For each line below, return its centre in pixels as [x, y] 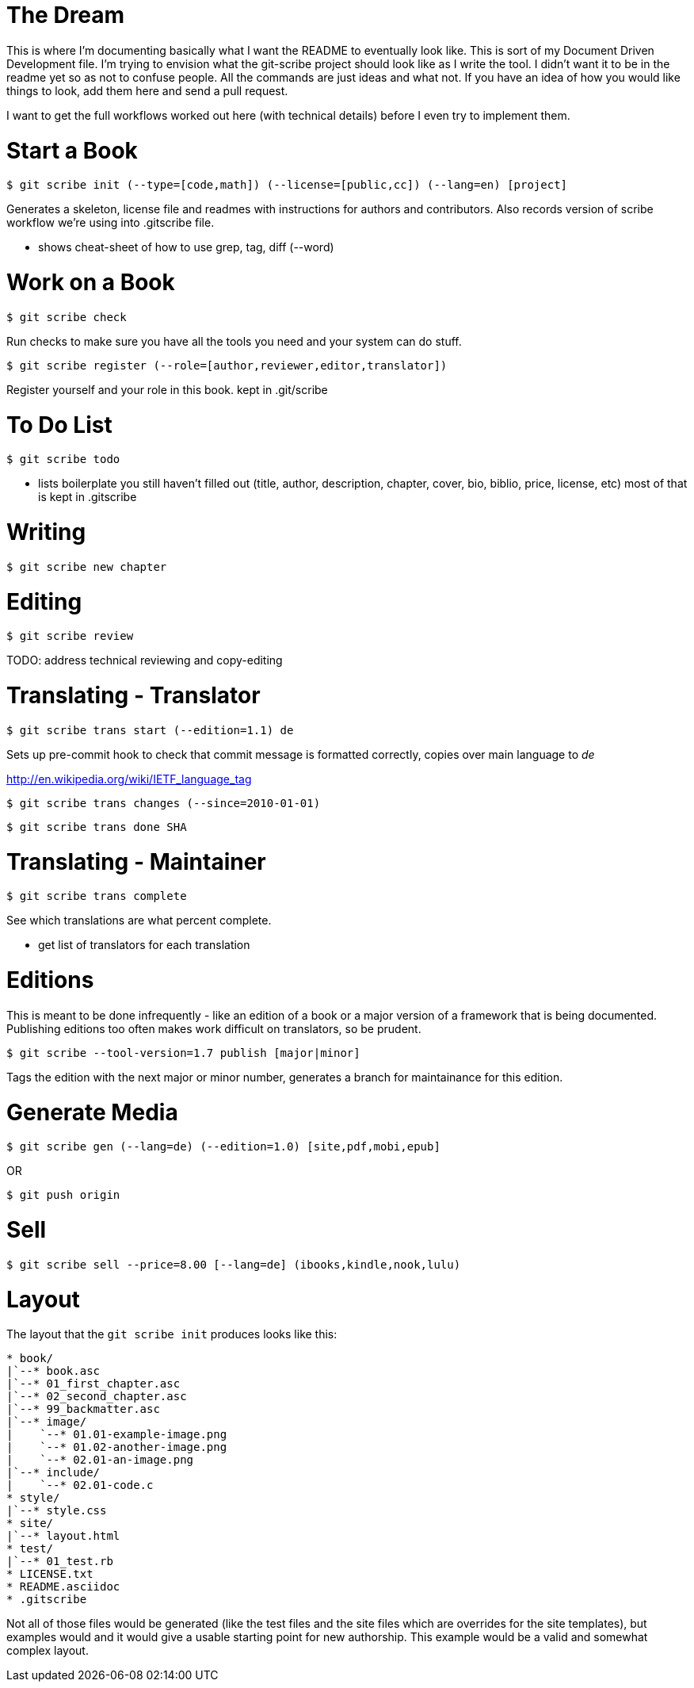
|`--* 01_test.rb [60, 1562]
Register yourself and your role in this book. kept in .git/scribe [167, 389]
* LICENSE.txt [50, 1574]
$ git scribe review [70, 636]
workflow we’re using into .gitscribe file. [111, 223]
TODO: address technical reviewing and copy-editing [145, 660]
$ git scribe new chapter [87, 566]
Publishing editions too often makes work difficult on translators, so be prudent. [214, 1028]
